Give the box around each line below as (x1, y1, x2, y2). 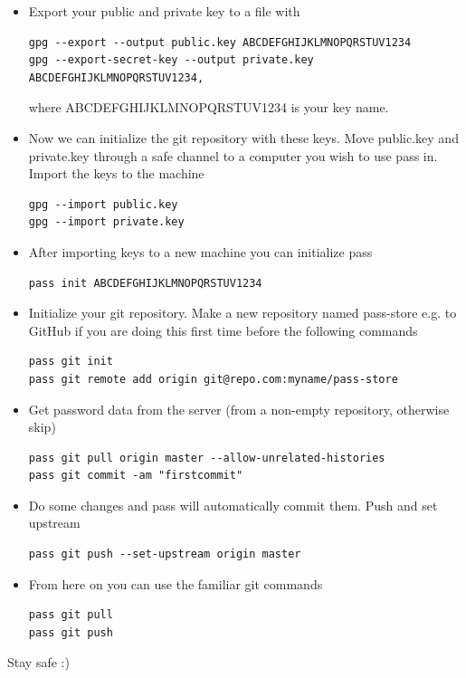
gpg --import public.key (28, 197, 178, 211)
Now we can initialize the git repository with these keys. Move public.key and (28, 128, 459, 147)
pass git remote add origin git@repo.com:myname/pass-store (28, 372, 398, 386)
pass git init (28, 355, 113, 368)
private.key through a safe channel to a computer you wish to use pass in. (28, 146, 438, 165)
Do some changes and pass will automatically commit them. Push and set (28, 495, 438, 514)
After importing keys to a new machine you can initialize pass (28, 242, 373, 261)
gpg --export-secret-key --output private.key (28, 53, 314, 67)
